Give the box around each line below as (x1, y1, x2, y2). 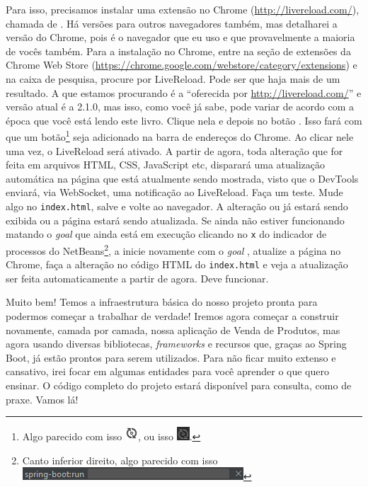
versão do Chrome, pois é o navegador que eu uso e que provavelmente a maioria (6, 30, 355, 45)
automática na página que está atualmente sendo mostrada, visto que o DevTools (6, 171, 359, 185)
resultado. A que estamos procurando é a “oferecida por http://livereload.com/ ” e (6, 85, 362, 100)
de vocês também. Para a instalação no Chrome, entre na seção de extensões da (6, 43, 351, 58)
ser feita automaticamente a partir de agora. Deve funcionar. (6, 270, 269, 285)
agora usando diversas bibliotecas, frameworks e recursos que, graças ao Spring (6, 336, 347, 351)
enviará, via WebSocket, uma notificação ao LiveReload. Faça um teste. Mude (6, 185, 343, 200)
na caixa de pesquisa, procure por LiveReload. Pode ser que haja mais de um (6, 71, 340, 86)
